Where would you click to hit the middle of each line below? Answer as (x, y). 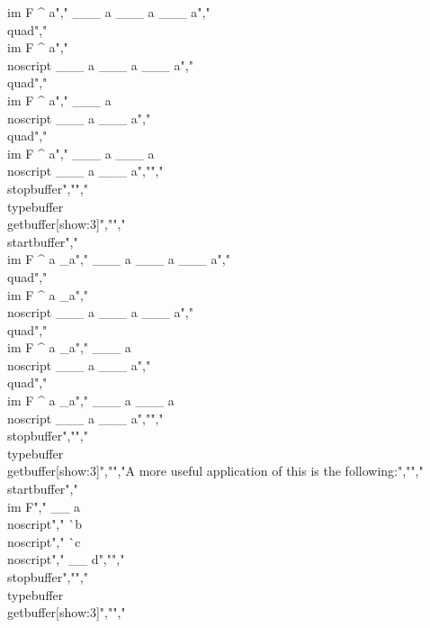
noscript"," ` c (44, 541)
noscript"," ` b (45, 524)
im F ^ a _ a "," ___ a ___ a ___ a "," (119, 259)
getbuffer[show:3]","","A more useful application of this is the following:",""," (215, 471)
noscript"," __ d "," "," (66, 559)
